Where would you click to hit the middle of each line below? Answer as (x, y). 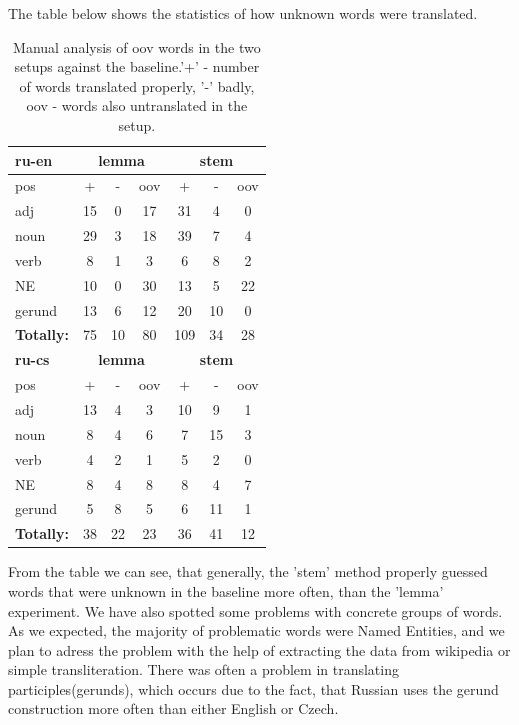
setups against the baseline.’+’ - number (137, 66)
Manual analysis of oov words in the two (137, 46)
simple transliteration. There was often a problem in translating (203, 669)
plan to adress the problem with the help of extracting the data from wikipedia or (259, 649)
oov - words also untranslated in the (137, 105)
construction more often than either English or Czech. (173, 708)
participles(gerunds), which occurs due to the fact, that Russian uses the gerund (253, 688)
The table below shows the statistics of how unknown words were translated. (243, 13)
